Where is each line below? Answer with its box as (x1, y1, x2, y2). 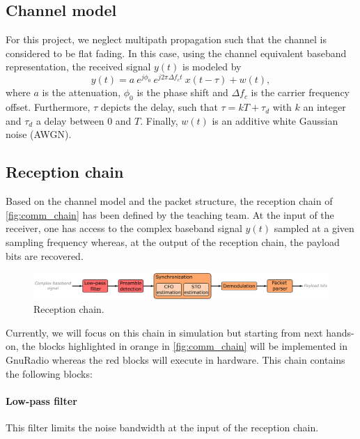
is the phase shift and (136, 85, 228, 100)
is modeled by (182, 59, 242, 74)
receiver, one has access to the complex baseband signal (6, 221, 242, 236)
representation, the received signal (6, 59, 151, 74)
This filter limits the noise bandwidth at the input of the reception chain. (6, 420, 319, 435)
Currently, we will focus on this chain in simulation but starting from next (6, 325, 323, 339)
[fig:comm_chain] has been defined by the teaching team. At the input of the (6, 207, 334, 222)
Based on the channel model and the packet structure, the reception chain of (6, 194, 333, 208)
